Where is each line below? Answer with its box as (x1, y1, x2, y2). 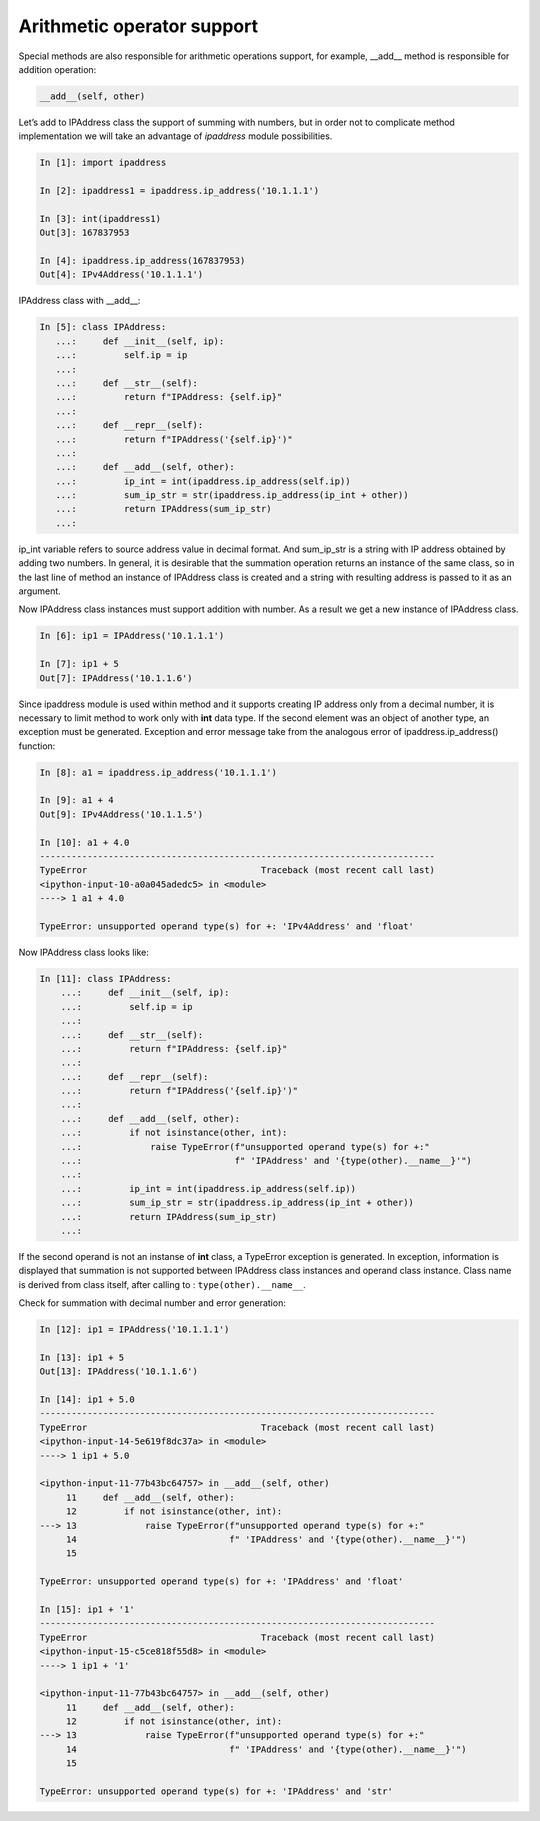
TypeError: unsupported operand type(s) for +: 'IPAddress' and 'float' (39, 1576, 404, 1587)
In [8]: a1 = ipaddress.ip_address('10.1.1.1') (39, 766, 277, 778)
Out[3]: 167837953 (39, 227, 130, 239)
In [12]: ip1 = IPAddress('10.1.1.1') (39, 1324, 230, 1335)
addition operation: (18, 63, 97, 75)
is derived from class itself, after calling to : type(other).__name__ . (18, 1278, 307, 1290)
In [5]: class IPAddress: (39, 321, 167, 333)
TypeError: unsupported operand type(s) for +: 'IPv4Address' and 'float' (39, 920, 415, 932)
